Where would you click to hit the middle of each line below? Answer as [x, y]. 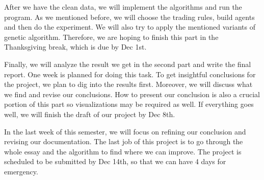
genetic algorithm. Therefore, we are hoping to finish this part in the [111, 37]
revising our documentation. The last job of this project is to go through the [124, 141]
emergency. [21, 171]
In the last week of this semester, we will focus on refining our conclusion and [125, 131]
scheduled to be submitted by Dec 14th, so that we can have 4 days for [115, 161]
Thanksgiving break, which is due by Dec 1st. [75, 47]
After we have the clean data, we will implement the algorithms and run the [123, 7]
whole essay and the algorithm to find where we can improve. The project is [123, 151]
